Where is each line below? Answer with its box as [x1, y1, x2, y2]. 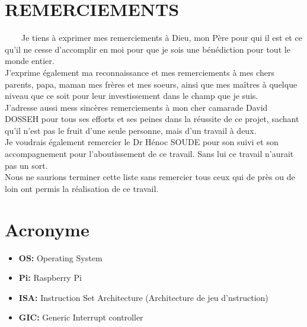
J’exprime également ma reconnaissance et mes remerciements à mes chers [5, 66, 274, 78]
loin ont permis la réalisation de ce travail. [5, 182, 159, 194]
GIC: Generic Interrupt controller [18, 311, 143, 323]
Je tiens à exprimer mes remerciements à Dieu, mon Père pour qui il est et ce [21, 31, 302, 44]
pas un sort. [5, 159, 48, 171]
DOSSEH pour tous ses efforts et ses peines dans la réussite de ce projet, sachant [5, 113, 299, 125]
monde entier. [5, 54, 55, 67]
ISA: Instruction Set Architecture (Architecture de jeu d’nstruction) [18, 291, 268, 303]
